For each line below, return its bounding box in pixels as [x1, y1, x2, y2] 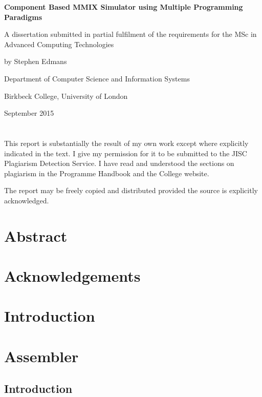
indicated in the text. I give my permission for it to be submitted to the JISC [4, 148, 247, 158]
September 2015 [4, 108, 54, 118]
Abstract [4, 225, 68, 246]
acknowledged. [4, 195, 49, 205]
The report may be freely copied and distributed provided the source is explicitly [4, 185, 258, 196]
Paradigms [4, 11, 42, 22]
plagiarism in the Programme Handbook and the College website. [4, 168, 209, 178]
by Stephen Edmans [4, 56, 67, 67]
